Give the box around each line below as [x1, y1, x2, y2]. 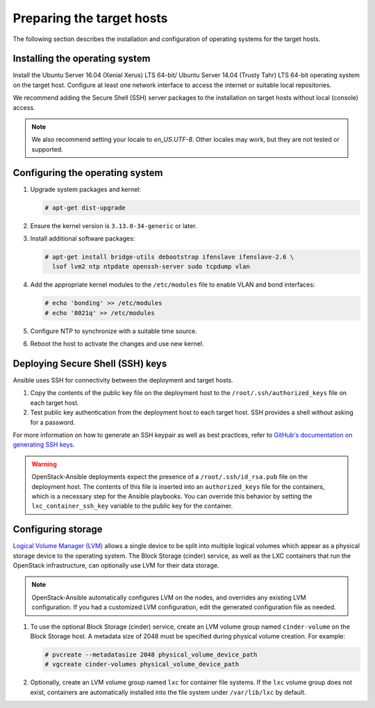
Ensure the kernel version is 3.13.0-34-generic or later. [30, 221, 197, 230]
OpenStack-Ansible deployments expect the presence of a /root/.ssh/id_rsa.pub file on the [31, 473, 308, 481]
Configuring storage [12, 524, 103, 536]
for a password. [30, 418, 76, 426]
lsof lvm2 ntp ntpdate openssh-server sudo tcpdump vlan [52, 263, 250, 271]
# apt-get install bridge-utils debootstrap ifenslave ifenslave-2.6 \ [44, 253, 294, 261]
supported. [31, 145, 63, 153]
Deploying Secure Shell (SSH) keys [12, 357, 167, 369]
